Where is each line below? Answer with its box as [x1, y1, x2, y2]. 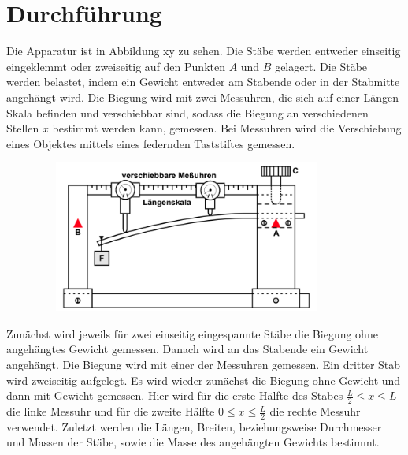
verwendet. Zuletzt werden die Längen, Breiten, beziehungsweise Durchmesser [6, 418, 382, 434]
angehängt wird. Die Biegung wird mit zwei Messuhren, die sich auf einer [6, 88, 360, 105]
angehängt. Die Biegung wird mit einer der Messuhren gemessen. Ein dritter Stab [6, 356, 401, 373]
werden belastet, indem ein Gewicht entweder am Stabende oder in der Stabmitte [6, 73, 400, 90]
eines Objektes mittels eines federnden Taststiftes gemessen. [6, 135, 295, 151]
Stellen [6, 120, 39, 136]
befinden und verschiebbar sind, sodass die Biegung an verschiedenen [35, 104, 369, 121]
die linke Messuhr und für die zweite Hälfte [6, 403, 215, 420]
